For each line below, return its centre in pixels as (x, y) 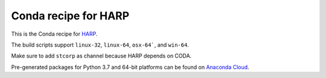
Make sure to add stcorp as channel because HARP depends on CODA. (101, 56)
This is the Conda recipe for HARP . (54, 34)
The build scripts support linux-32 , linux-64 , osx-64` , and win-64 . (100, 45)
